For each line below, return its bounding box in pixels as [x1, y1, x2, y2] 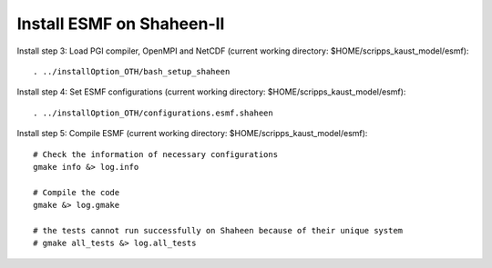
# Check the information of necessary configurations [33, 149, 278, 159]
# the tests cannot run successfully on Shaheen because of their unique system [33, 225, 404, 235]
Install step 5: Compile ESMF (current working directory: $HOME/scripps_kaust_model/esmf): [16, 128, 368, 139]
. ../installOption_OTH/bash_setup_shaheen [33, 66, 231, 76]
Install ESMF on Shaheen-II [16, 14, 225, 34]
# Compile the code [33, 187, 120, 197]
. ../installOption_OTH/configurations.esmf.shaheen [33, 107, 273, 118]
